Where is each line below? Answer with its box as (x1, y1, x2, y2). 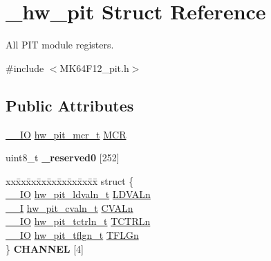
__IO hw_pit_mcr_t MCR (6, 127, 127, 141)
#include (6, 60, 44, 75)
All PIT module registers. (6, 37, 114, 52)
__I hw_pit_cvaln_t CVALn (6, 200, 133, 215)
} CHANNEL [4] (6, 241, 84, 255)
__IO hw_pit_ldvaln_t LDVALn (6, 187, 151, 201)
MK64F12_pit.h (59, 60, 129, 75)
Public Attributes (6, 94, 134, 116)
